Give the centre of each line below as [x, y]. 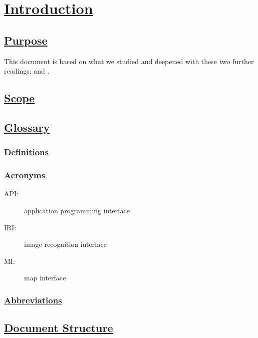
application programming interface [77, 210]
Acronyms [25, 175]
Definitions [26, 152]
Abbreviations [33, 300]
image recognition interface [65, 244]
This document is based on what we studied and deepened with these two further [129, 61]
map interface [45, 278]
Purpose [26, 40]
